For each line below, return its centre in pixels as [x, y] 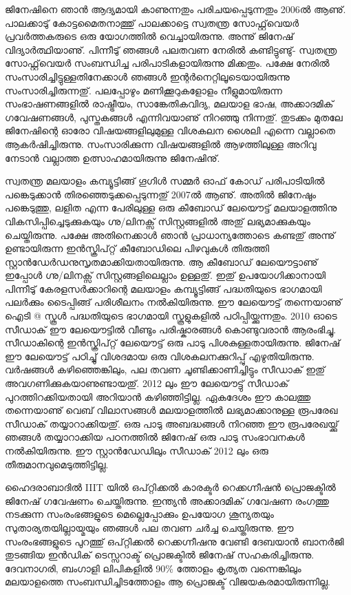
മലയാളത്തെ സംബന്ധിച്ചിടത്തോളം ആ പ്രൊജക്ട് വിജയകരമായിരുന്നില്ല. [168, 582]
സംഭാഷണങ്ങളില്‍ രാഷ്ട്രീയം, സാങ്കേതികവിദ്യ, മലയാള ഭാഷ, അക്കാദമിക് [169, 104]
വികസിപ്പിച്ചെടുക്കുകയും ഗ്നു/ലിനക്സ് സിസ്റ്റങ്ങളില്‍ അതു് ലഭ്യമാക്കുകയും [158, 221]
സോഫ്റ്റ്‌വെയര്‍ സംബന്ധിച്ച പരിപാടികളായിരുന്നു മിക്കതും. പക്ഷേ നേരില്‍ [167, 63]
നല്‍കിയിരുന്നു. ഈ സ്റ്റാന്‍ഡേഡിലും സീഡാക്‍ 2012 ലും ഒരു [137, 450]
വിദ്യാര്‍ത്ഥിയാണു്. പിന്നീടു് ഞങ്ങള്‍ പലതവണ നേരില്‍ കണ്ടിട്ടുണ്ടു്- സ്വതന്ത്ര [171, 49]
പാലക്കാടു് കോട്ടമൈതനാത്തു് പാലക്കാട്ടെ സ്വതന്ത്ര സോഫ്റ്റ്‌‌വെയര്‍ [152, 22]
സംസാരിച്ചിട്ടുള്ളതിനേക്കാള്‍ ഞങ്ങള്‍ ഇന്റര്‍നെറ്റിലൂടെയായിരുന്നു [147, 76]
